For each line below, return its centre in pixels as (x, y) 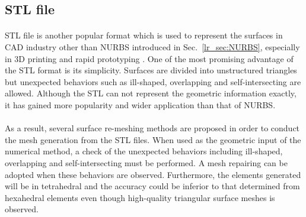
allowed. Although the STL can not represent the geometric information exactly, (151, 93)
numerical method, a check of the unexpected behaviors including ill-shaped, (144, 151)
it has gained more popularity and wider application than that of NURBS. (140, 104)
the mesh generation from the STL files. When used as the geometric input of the (153, 139)
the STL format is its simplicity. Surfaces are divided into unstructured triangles (151, 70)
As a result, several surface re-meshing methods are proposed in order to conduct (152, 128)
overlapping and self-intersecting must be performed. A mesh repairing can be (146, 162)
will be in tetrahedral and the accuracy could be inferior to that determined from (152, 186)
